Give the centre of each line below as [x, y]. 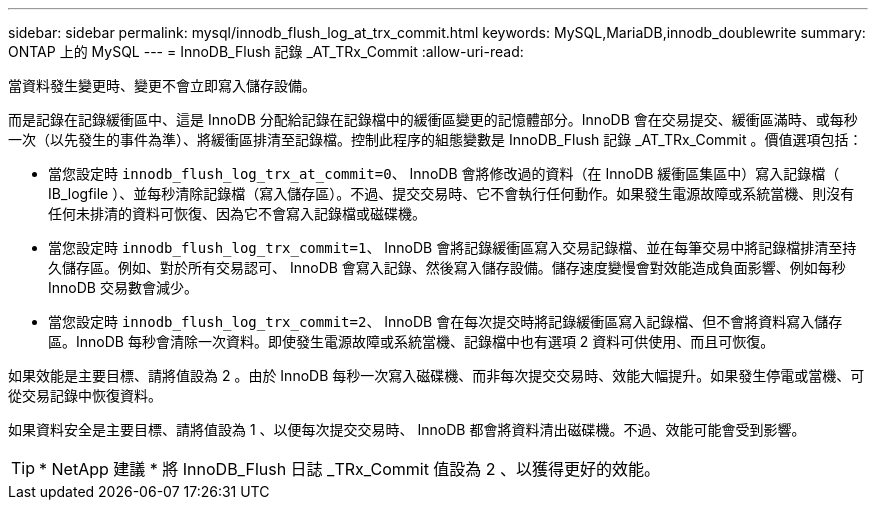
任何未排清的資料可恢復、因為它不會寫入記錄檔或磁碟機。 [237, 213]
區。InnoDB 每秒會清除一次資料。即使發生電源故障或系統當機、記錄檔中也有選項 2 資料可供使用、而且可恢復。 [411, 341]
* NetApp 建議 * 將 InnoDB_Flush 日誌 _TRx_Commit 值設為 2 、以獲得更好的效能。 [350, 469]
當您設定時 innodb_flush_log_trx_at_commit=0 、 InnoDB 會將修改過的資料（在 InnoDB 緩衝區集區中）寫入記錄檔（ [444, 173]
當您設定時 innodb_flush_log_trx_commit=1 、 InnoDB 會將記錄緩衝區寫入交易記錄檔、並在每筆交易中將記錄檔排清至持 [452, 247]
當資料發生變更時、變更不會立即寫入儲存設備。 [162, 85]
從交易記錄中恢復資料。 [85, 395]
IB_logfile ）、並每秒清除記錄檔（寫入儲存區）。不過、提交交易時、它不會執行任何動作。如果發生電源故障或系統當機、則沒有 [451, 193]
